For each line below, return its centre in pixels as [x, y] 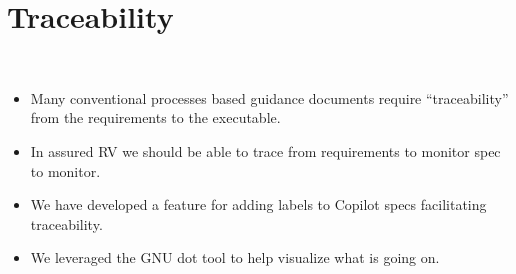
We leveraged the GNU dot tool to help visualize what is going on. [235, 257]
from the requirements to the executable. [155, 117]
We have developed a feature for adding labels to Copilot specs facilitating [258, 204]
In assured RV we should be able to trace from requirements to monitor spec [265, 150]
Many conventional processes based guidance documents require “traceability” [269, 97]
